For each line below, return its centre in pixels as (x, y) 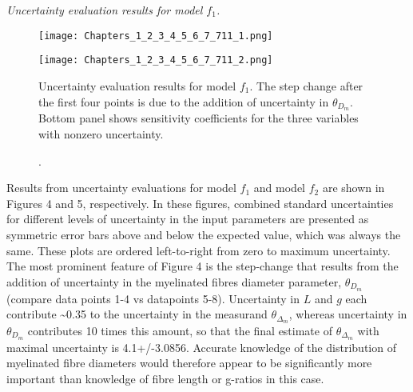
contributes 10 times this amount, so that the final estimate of (180, 331)
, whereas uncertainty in (348, 314)
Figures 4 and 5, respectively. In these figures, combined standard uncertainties (200, 203)
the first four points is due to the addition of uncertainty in (184, 101)
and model (280, 188)
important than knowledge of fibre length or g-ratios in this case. (165, 379)
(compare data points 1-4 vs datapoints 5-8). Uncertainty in (153, 298)
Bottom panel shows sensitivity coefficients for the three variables (199, 118)
